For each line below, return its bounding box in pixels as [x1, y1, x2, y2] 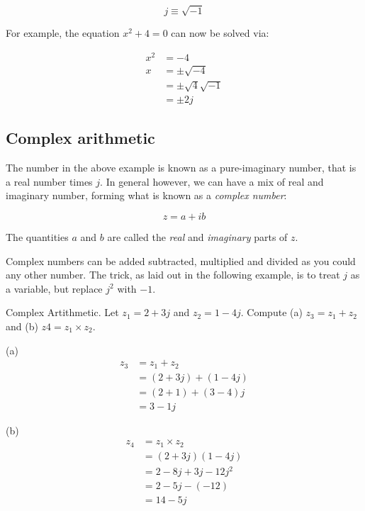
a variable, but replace [6, 281, 103, 296]
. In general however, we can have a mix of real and [100, 174, 324, 189]
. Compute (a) [240, 305, 303, 320]
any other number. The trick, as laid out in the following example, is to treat [6, 267, 340, 282]
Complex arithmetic [6, 127, 155, 149]
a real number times [6, 174, 93, 189]
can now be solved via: [171, 26, 269, 40]
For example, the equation [6, 26, 120, 40]
